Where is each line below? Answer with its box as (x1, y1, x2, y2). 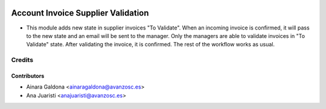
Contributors (11, 72, 45, 79)
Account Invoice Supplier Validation (11, 8, 149, 18)
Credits (11, 56, 33, 64)
